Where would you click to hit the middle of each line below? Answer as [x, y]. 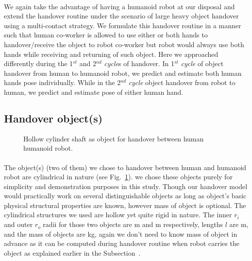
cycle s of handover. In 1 [139, 63]
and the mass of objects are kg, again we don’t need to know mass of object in [121, 234]
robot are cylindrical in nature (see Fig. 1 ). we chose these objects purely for [118, 177]
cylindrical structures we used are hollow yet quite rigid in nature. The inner [118, 215]
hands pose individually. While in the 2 [62, 82]
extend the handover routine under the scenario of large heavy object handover [121, 16]
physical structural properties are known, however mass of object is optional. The [125, 205]
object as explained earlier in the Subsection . [72, 252]
